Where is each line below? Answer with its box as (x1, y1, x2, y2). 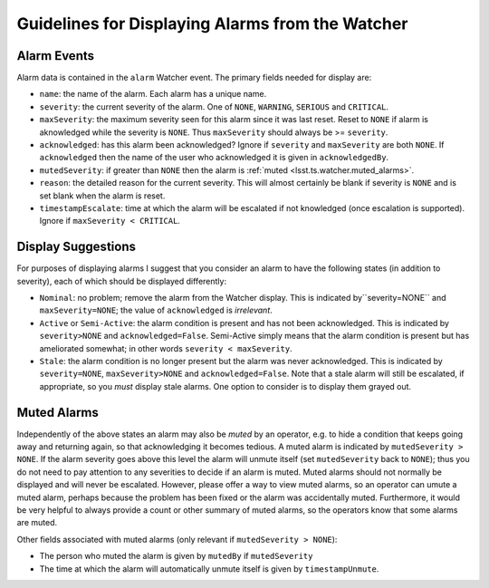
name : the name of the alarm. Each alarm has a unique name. (39, 89, 267, 100)
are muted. (16, 517, 58, 528)
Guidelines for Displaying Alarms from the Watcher (16, 14, 408, 34)
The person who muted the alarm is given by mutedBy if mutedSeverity (39, 551, 313, 562)
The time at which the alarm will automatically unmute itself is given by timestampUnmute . (39, 563, 379, 574)
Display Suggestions (16, 239, 136, 255)
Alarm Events (16, 48, 95, 63)
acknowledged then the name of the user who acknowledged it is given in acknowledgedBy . (39, 152, 389, 163)
